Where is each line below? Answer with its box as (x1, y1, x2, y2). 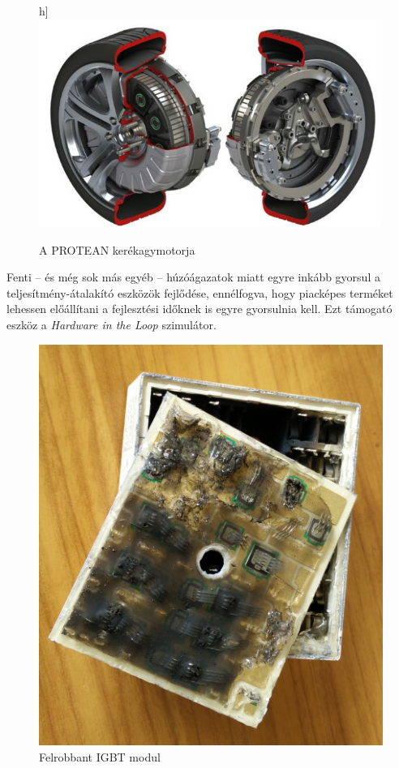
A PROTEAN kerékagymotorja (39, 241, 195, 258)
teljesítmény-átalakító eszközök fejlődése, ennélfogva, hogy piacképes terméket (6, 284, 393, 301)
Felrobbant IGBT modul (39, 748, 161, 765)
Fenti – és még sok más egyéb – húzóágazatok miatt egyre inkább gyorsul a (6, 268, 380, 285)
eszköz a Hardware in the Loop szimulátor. (6, 316, 217, 333)
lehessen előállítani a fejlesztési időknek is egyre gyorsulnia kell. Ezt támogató (6, 300, 393, 317)
